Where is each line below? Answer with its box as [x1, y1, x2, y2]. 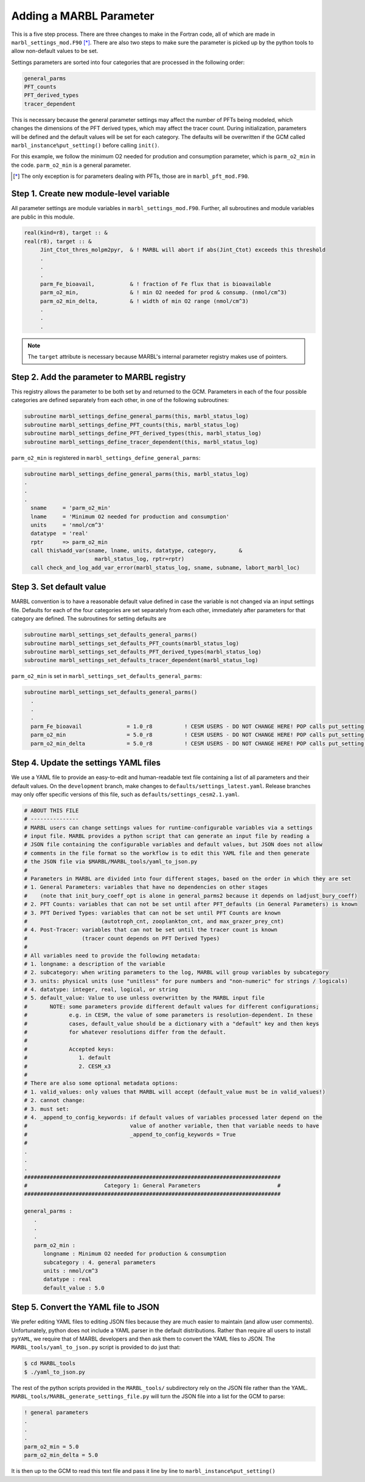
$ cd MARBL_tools [24, 1360, 76, 1367]
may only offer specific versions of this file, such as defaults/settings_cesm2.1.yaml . [11, 791, 240, 798]
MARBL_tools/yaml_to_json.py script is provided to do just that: [11, 1344, 181, 1351]
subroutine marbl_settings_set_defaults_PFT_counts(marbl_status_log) [24, 640, 240, 647]
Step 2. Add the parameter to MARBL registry [11, 372, 186, 382]
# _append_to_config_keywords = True [24, 1131, 236, 1138]
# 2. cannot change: [24, 1097, 85, 1104]
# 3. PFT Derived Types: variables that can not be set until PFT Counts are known [24, 909, 281, 916]
